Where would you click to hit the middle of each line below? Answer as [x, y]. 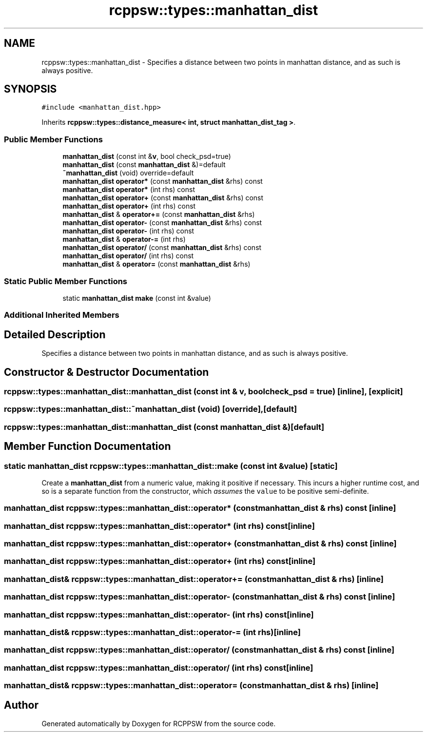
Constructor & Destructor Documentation [107, 372]
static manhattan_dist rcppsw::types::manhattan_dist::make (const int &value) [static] [171, 466]
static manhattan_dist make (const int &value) [137, 298]
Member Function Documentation [87, 446]
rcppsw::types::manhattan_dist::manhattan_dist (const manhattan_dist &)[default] [164, 427]
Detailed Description [55, 334]
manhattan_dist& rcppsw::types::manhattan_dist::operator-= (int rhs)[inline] [152, 632]
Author [21, 705]
